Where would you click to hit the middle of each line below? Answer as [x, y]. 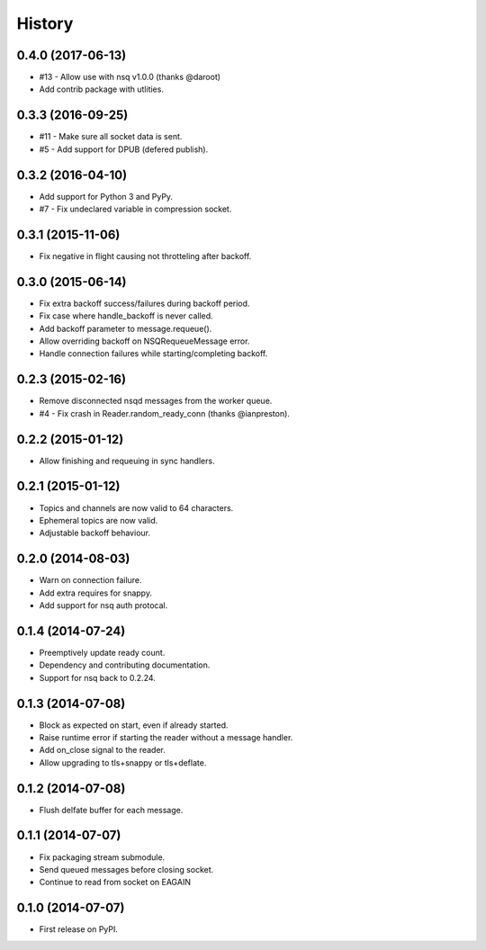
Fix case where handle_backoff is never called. [126, 316]
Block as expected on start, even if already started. [134, 725]
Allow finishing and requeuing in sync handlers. [127, 461]
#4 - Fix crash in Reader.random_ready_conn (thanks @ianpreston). [164, 413]
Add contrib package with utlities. [101, 89]
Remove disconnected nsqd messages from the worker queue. [156, 401]
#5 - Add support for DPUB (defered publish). [124, 149]
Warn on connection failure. [91, 580]
